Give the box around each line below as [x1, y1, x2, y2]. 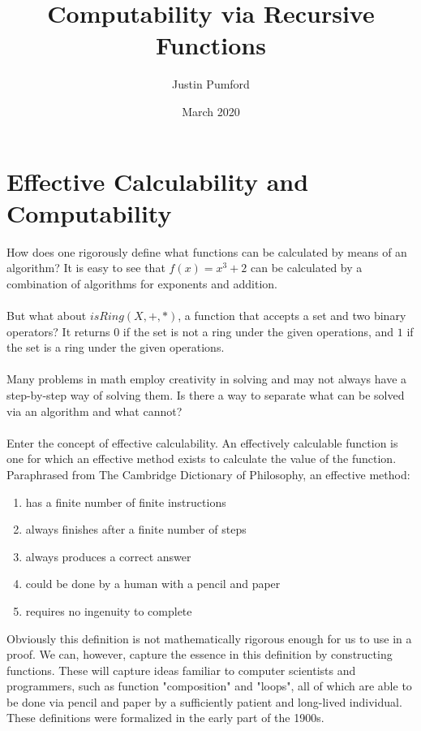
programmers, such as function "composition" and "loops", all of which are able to [6, 677, 412, 694]
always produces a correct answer [25, 547, 191, 564]
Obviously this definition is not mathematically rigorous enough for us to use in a [6, 629, 412, 647]
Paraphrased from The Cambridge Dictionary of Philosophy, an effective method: [6, 465, 410, 482]
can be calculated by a [251, 259, 363, 276]
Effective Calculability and [6, 164, 309, 197]
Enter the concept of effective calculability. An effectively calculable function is [6, 434, 398, 451]
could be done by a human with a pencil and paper [25, 575, 281, 592]
